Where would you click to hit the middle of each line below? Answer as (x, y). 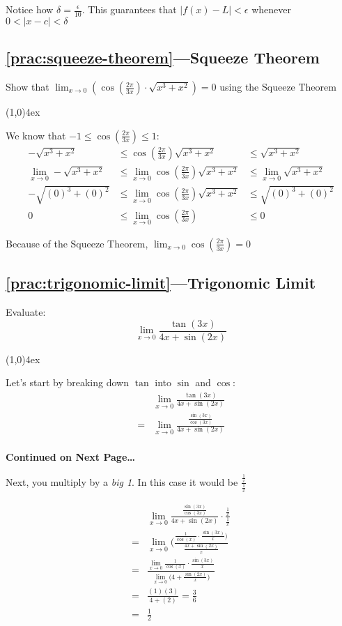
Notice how (30, 9)
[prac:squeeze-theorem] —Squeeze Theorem (163, 58)
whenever (272, 9)
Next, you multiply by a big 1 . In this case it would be (122, 481)
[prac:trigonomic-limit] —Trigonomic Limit (161, 283)
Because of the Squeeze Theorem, (77, 243)
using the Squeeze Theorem (278, 87)
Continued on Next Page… (71, 457)
